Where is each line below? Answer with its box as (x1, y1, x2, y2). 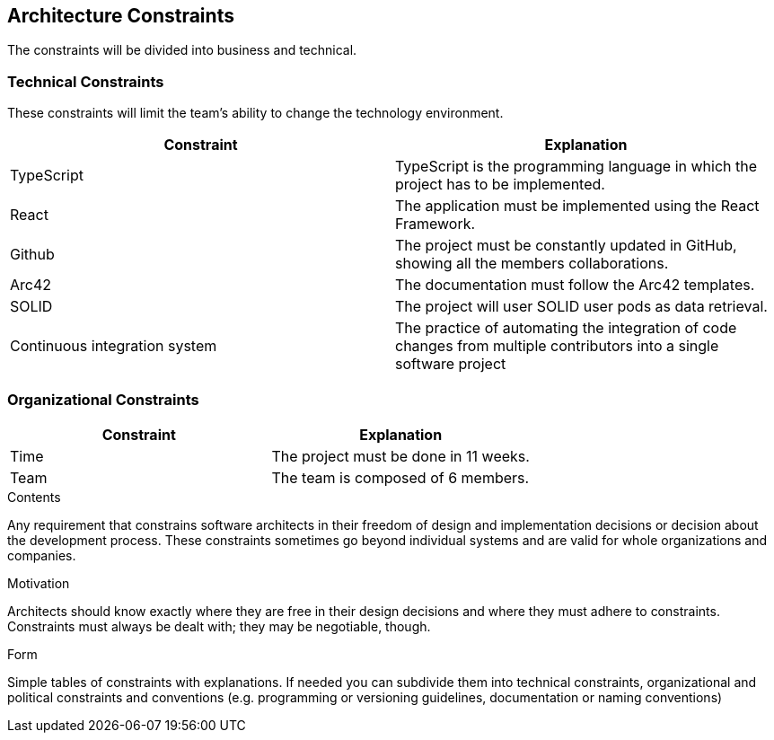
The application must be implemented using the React (395, 197, 760, 216)
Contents (7, 489, 61, 505)
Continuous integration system (10, 337, 217, 356)
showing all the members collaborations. (395, 254, 669, 273)
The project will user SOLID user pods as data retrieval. (395, 297, 768, 316)
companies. (7, 547, 76, 563)
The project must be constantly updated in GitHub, (395, 236, 737, 255)
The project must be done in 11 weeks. (271, 446, 530, 465)
